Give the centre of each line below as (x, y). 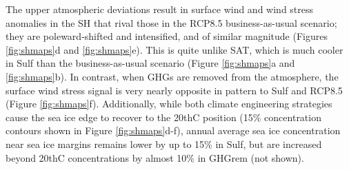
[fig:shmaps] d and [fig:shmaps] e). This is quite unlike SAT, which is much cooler (174, 49)
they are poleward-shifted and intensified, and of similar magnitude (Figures (167, 36)
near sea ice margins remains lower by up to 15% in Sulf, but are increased (164, 144)
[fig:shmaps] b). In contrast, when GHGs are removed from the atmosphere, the (172, 76)
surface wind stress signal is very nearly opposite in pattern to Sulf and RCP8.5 (174, 90)
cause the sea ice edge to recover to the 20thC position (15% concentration (163, 117)
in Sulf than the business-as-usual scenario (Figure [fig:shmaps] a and (150, 63)
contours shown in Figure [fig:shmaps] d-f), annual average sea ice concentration (173, 130)
